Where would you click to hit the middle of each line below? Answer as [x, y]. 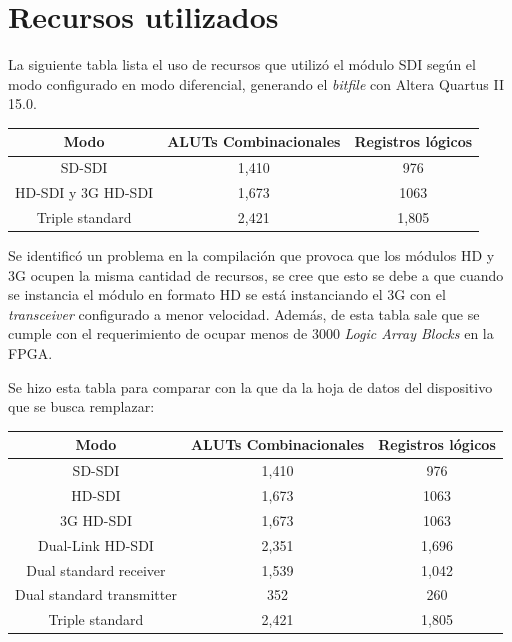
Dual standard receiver [96, 569]
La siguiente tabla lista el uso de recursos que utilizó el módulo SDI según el [242, 64]
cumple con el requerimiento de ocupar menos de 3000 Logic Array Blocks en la [251, 333]
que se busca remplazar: [81, 406]
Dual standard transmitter [96, 594]
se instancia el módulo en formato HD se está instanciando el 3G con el [227, 294]
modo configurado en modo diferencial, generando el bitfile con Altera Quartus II [256, 83]
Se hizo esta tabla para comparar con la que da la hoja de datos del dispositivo [250, 386]
